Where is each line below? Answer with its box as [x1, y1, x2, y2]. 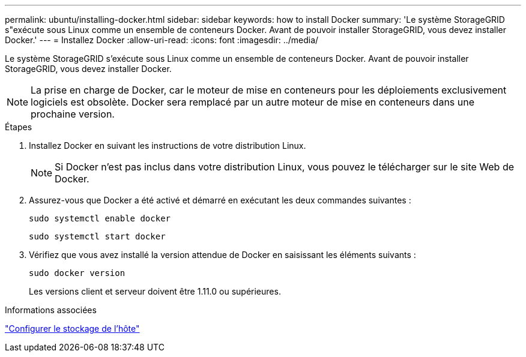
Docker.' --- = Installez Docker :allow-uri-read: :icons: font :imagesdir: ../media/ [5, 35, 319, 45]
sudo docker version [29, 268, 125, 278]
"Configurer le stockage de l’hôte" [5, 323, 140, 334]
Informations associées [5, 305, 97, 315]
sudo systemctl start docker [29, 232, 166, 241]
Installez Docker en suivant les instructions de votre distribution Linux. [29, 140, 306, 151]
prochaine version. [31, 108, 115, 120]
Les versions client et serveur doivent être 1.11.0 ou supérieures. [29, 286, 281, 296]
